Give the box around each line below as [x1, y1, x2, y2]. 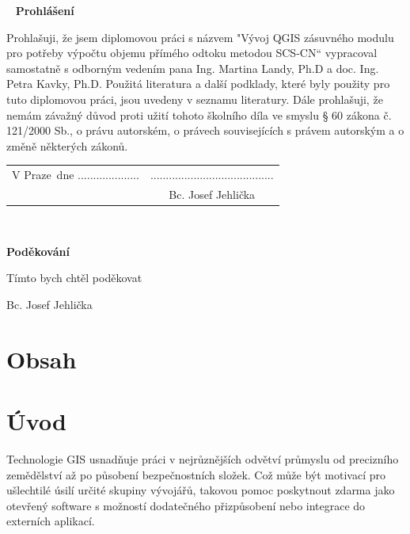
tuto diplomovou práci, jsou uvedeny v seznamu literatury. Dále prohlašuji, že [6, 90, 383, 107]
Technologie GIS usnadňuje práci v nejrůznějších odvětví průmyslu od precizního [6, 450, 399, 467]
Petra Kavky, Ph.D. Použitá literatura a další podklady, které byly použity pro [6, 75, 390, 92]
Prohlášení [15, 2, 74, 18]
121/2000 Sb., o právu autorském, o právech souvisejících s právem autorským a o [6, 122, 404, 139]
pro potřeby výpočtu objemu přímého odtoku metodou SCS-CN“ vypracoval [6, 44, 378, 61]
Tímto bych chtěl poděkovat [6, 269, 142, 286]
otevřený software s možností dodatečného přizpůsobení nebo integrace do [6, 497, 366, 513]
